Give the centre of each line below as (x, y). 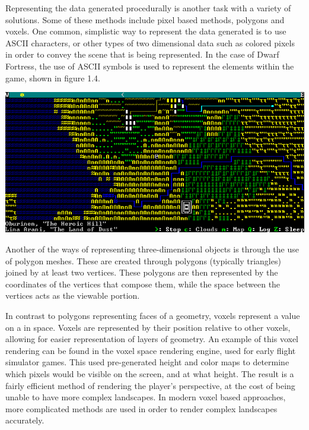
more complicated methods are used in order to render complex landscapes (141, 408)
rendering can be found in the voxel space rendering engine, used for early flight (151, 350)
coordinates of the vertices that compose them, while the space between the (143, 284)
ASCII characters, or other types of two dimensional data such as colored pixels (150, 42)
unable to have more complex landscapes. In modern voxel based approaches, (146, 397)
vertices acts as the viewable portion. (73, 295)
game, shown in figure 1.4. (53, 78)
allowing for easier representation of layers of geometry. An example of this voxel (152, 339)
